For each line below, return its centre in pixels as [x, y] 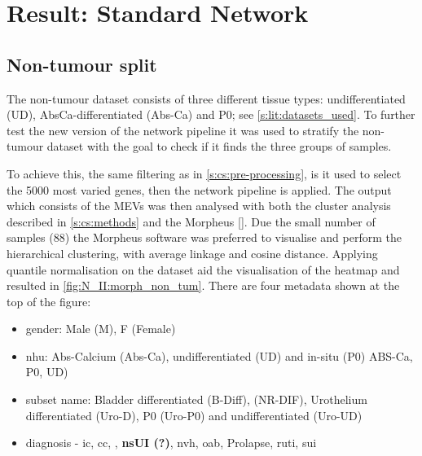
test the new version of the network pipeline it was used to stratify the [183, 130]
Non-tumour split [82, 64]
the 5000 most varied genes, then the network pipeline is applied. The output [199, 189]
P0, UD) [47, 372]
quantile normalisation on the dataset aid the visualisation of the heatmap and [203, 269]
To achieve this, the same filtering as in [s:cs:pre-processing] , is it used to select [204, 173]
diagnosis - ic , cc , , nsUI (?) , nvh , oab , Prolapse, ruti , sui [171, 443]
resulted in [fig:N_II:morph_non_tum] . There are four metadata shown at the [203, 285]
